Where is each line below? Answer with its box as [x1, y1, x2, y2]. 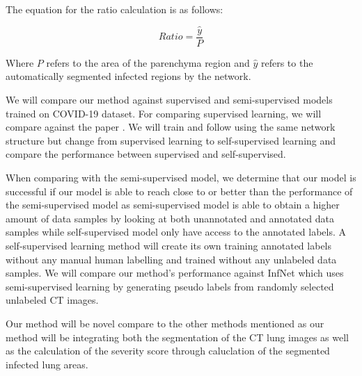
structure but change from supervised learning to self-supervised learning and [6, 133, 336, 147]
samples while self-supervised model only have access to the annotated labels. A [6, 224, 347, 239]
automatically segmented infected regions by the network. [6, 69, 251, 83]
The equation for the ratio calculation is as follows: [6, 2, 223, 16]
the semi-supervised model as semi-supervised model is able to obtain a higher [6, 197, 340, 212]
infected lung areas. [6, 357, 88, 371]
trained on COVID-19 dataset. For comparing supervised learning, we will [6, 106, 322, 120]
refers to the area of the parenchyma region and [46, 55, 250, 70]
